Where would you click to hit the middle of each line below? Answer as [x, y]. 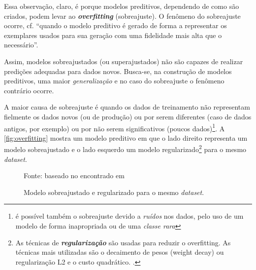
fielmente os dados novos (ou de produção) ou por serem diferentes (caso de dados [128, 116]
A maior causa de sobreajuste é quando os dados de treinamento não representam [127, 107]
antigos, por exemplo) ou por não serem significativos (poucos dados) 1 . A [114, 127]
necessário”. [21, 45]
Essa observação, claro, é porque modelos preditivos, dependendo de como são [122, 6]
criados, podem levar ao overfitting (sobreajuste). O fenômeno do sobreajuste [122, 16]
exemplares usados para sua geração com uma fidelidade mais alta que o [113, 35]
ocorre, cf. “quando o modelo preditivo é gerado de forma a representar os [115, 25]
